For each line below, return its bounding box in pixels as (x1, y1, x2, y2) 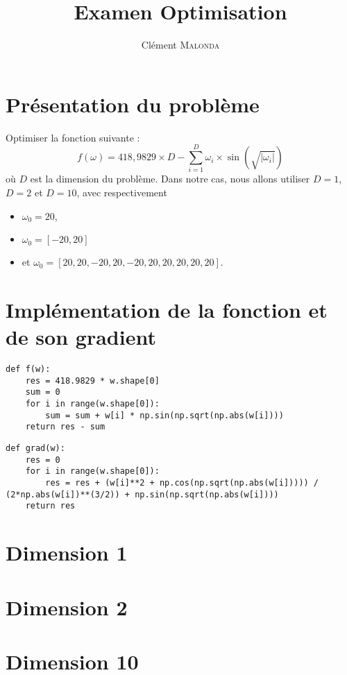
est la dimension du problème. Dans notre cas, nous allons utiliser (30, 171, 310, 186)
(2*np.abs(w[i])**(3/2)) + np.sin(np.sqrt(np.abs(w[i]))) (6, 489, 279, 499)
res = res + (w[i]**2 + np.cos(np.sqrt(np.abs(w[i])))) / (45, 477, 319, 488)
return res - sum (25, 422, 105, 432)
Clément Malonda (141, 37, 220, 52)
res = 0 (25, 454, 60, 465)
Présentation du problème (6, 89, 260, 118)
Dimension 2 (6, 592, 128, 621)
